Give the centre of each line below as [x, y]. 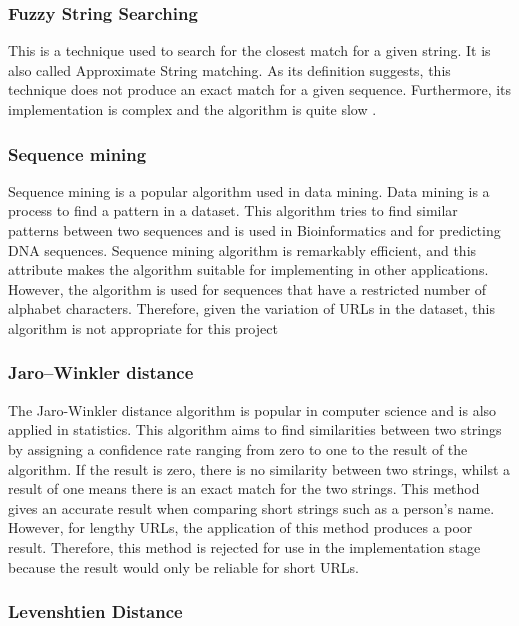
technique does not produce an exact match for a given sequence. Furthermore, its [260, 89]
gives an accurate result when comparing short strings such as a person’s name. [251, 507]
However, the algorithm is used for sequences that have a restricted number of [247, 288]
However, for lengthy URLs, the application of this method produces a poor [240, 527]
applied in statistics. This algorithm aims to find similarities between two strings [255, 429]
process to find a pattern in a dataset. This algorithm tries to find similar [233, 210]
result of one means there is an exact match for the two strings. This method [244, 488]
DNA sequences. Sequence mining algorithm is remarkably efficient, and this [242, 249]
